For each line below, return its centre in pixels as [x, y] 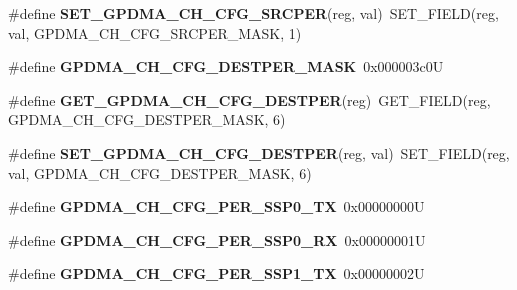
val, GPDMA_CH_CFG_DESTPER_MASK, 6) [160, 172]
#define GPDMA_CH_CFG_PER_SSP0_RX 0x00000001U [217, 239]
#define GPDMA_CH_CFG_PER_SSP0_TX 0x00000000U [216, 206]
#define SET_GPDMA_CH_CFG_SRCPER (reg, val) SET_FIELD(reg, [253, 13]
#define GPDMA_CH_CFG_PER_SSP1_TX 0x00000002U [216, 273]
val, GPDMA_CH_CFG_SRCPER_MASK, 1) [155, 32]
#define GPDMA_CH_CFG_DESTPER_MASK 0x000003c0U [226, 66]
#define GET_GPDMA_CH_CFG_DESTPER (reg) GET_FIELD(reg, [249, 99]
